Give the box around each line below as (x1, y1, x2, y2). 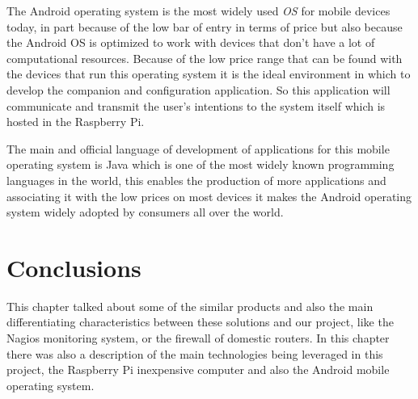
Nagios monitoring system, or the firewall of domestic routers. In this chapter (6, 330, 390, 346)
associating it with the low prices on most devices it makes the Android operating (6, 187, 412, 204)
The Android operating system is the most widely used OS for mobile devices (6, 2, 391, 19)
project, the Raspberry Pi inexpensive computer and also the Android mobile (6, 361, 390, 378)
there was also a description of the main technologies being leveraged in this (6, 345, 383, 362)
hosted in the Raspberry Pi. (6, 113, 145, 130)
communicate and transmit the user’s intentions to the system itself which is (6, 97, 386, 114)
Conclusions (6, 250, 141, 283)
